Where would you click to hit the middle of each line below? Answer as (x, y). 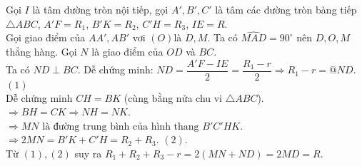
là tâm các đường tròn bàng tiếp (286, 9)
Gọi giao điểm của (46, 37)
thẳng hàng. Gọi (41, 51)
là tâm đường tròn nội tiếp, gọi (100, 9)
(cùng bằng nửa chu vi (173, 97)
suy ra (88, 154)
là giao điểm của (127, 51)
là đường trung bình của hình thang (121, 126)
